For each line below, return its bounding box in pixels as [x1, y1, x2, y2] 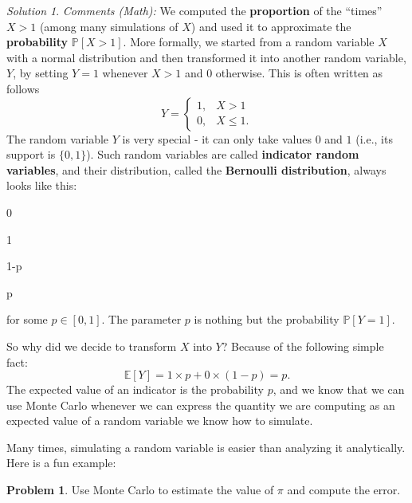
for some [6, 311, 48, 328]
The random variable [6, 130, 109, 147]
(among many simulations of [39, 18, 179, 34]
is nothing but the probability [194, 311, 339, 328]
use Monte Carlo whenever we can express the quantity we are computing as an [6, 396, 395, 413]
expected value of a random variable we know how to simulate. [6, 412, 313, 429]
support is [6, 146, 56, 163]
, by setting [13, 65, 69, 81]
